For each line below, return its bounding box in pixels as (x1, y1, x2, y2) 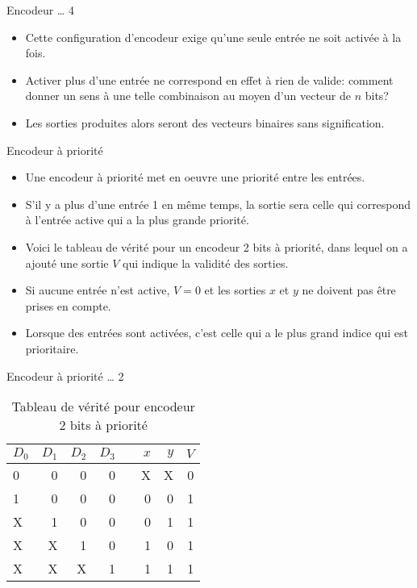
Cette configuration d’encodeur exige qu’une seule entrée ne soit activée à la (25, 28, 402, 45)
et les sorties (204, 281, 266, 298)
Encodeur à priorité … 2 (6, 367, 124, 384)
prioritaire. (25, 340, 79, 357)
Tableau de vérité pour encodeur (11, 397, 195, 416)
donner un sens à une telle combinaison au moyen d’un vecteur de (25, 87, 351, 104)
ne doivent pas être (302, 281, 396, 298)
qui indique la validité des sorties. (123, 254, 289, 271)
